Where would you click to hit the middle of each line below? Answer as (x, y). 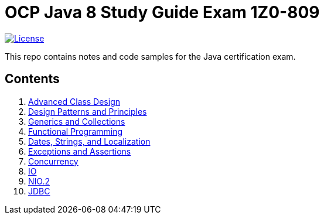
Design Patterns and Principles (88, 111)
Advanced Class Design (74, 101)
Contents (32, 79)
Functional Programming (76, 131)
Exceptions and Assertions (80, 151)
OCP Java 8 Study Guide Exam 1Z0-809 (162, 12)
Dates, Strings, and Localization (89, 141)
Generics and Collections (77, 121)
